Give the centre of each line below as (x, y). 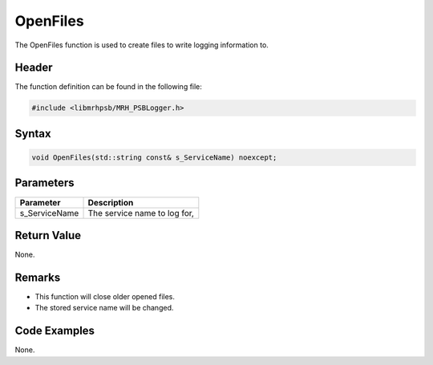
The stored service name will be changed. (104, 308)
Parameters (45, 183)
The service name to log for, (141, 213)
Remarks (38, 277)
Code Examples (55, 331)
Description (111, 202)
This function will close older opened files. (105, 296)
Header (34, 68)
